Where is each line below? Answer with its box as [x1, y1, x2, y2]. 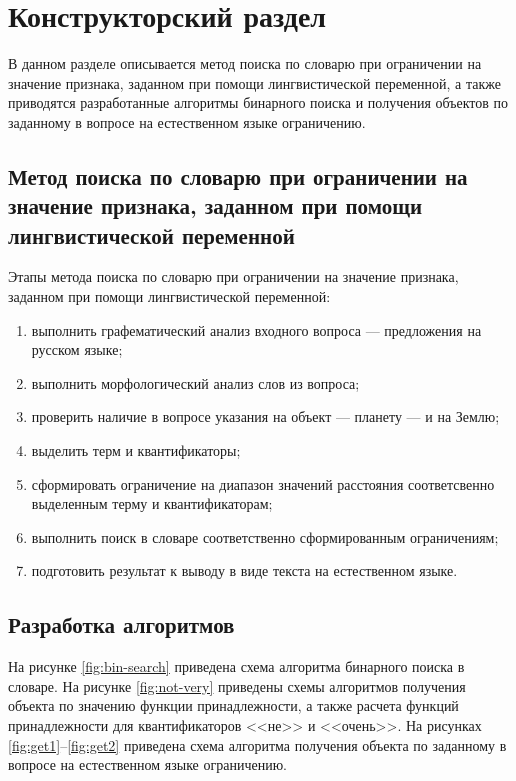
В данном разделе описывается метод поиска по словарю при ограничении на [8, 53, 482, 74]
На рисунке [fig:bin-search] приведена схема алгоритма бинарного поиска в [8, 656, 465, 677]
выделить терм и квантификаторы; [31, 440, 241, 461]
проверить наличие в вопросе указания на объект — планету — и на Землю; [31, 406, 500, 427]
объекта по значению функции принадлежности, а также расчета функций [8, 695, 459, 716]
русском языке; [31, 339, 123, 360]
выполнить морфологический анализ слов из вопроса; [31, 372, 360, 393]
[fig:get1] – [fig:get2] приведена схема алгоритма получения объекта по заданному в [8, 734, 507, 755]
